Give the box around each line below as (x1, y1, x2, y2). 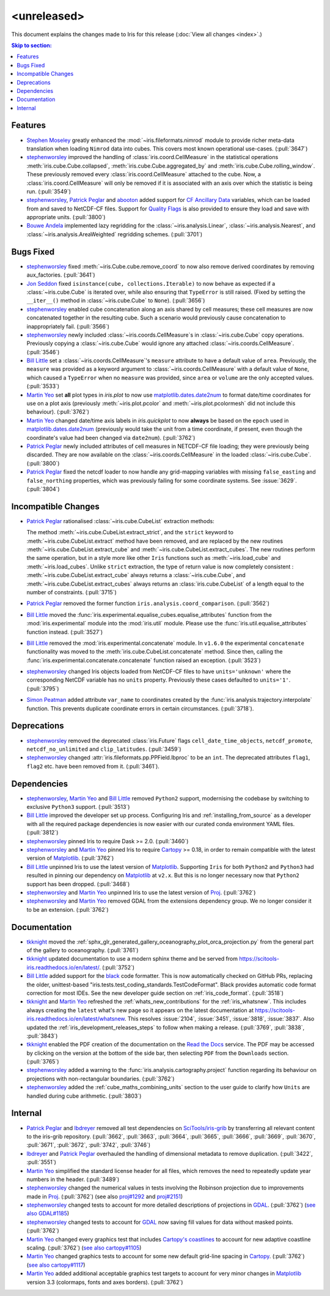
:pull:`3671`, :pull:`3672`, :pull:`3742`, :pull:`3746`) (26, 1141, 151, 1149)
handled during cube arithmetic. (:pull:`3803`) (26, 1092, 142, 1100)
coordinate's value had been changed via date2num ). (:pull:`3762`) (26, 434, 196, 441)
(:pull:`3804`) (26, 485, 61, 493)
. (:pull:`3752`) (98, 964, 134, 971)
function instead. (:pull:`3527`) (26, 628, 103, 636)
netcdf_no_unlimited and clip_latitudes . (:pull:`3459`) (26, 745, 182, 753)
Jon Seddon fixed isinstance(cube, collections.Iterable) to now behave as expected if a (26, 280, 276, 287)
